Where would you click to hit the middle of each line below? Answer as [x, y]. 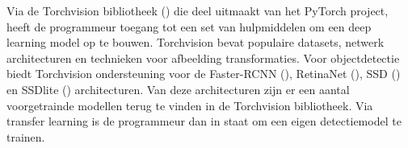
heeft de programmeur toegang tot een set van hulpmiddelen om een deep [189, 26]
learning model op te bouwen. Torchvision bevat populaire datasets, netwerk [196, 42]
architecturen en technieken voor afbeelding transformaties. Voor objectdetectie [203, 58]
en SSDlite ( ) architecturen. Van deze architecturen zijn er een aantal [178, 89]
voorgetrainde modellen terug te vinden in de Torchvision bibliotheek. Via [190, 105]
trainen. [26, 136]
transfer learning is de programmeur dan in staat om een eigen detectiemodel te [204, 121]
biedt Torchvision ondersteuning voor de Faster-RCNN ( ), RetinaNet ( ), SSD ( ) [204, 74]
